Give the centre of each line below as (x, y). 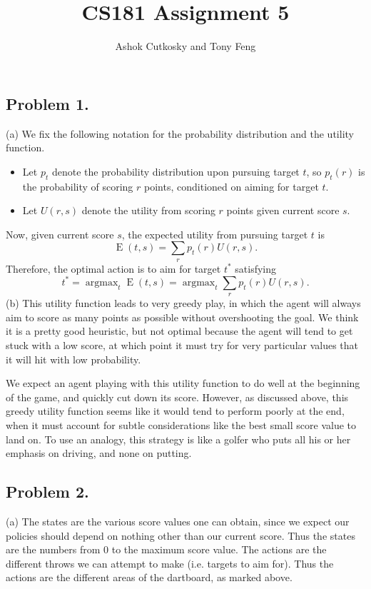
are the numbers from (53, 549)
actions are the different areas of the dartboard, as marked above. (149, 577)
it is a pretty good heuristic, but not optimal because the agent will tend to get (179, 331)
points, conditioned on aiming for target (232, 186)
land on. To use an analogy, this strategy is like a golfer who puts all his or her (178, 439)
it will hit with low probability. (73, 359)
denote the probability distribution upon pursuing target (176, 171)
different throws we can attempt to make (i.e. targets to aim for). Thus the (170, 563)
